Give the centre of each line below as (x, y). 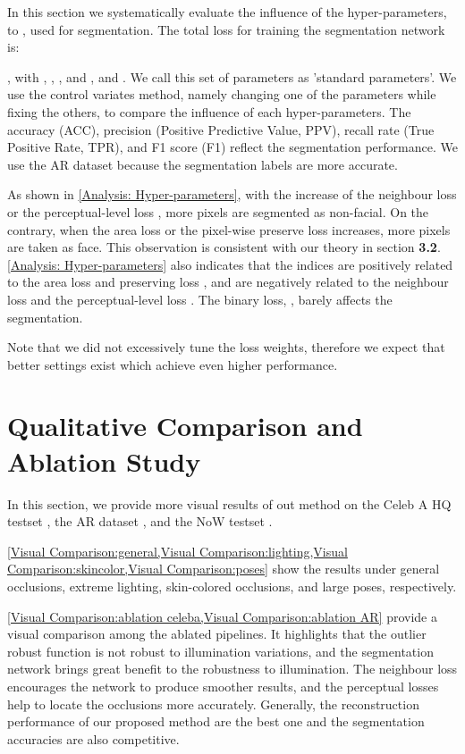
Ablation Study (104, 461)
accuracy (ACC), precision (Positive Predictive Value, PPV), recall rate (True (221, 129)
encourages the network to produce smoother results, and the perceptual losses (223, 686)
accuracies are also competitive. (93, 738)
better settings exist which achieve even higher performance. (173, 364)
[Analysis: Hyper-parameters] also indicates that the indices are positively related (230, 264)
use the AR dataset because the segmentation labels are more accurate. (203, 164)
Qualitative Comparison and (185, 426)
